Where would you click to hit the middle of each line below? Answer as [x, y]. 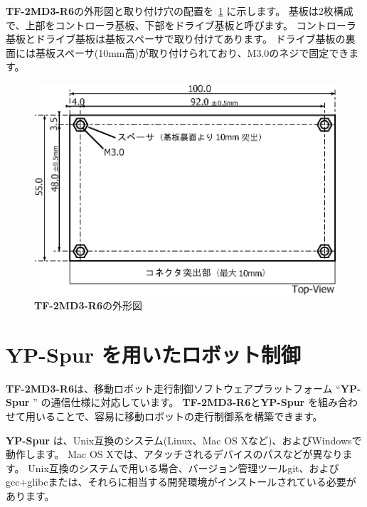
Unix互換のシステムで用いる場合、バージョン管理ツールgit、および [183, 468]
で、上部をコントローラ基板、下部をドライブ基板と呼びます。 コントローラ [181, 25]
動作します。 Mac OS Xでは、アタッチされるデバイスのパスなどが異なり [174, 454]
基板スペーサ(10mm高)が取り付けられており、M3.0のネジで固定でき [192, 52]
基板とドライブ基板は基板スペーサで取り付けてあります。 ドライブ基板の [176, 39]
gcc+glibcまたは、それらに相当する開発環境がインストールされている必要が [181, 482]
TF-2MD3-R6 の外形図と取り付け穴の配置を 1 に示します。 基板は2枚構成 [180, 11]
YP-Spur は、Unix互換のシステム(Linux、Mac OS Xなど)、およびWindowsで [184, 440]
